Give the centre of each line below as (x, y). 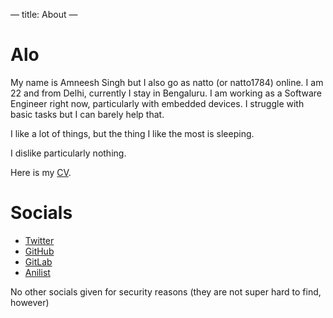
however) (30, 302)
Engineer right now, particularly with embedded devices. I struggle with (157, 103)
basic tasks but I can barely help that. (87, 114)
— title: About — (44, 14)
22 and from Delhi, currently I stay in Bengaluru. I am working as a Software (166, 93)
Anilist (37, 272)
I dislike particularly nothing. (68, 153)
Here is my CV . (41, 172)
